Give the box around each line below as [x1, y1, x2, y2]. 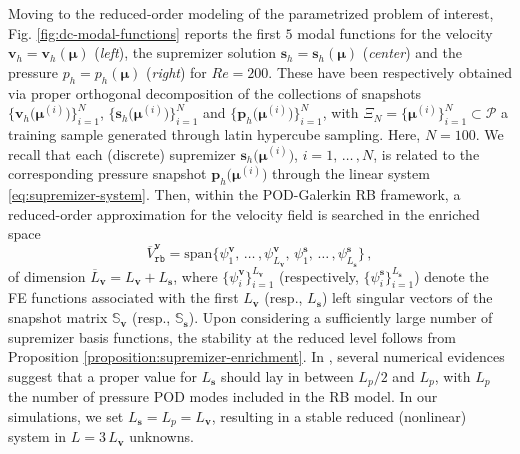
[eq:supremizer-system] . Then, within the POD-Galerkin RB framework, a [8, 183, 461, 204]
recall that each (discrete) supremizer [8, 143, 236, 164]
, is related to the [373, 143, 480, 164]
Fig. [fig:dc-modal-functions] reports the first [8, 22, 281, 43]
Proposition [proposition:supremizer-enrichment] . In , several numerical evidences [8, 346, 505, 367]
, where [173, 265, 218, 286]
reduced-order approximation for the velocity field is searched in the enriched [8, 203, 480, 224]
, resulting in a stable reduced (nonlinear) [211, 405, 467, 426]
